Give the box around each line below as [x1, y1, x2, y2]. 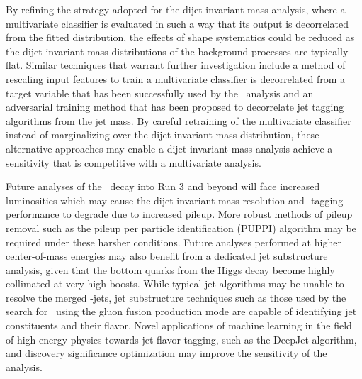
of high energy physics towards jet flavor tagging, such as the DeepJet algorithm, [6, 331, 357, 346]
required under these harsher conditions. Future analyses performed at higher [6, 234, 341, 249]
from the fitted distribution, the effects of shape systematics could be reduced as [6, 30, 355, 45]
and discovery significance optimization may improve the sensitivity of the [6, 346, 327, 361]
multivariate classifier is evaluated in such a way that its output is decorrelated [6, 16, 349, 31]
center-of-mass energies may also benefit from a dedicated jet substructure [6, 248, 328, 263]
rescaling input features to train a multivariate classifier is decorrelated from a [6, 71, 346, 86]
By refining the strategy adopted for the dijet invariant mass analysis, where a [6, 2, 346, 16]
